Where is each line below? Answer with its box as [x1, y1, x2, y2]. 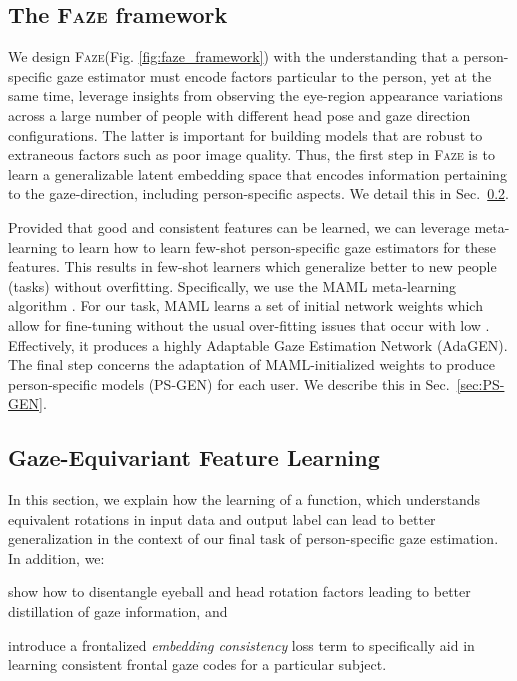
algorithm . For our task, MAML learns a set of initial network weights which [8, 295, 483, 316]
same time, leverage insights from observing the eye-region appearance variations [8, 85, 503, 106]
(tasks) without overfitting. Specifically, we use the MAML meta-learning [8, 275, 457, 296]
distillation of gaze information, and [8, 601, 228, 622]
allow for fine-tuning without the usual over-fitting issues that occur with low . [8, 314, 490, 335]
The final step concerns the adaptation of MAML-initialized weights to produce [8, 354, 496, 375]
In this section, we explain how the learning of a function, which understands [8, 489, 481, 510]
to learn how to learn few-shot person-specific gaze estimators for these [61, 236, 496, 257]
